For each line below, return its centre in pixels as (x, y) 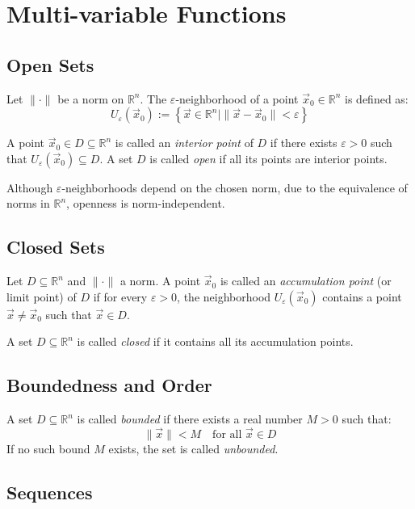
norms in (28, 203)
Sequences (50, 492)
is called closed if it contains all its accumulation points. (215, 341)
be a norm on (91, 98)
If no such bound (48, 448)
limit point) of (42, 296)
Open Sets (50, 64)
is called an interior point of (184, 143)
